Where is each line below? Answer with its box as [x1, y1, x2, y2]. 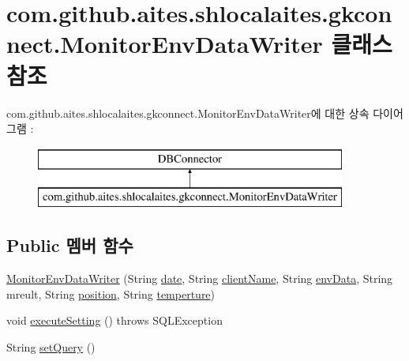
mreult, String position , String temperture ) [6, 285, 216, 302]
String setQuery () [6, 338, 96, 355]
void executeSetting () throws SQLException [6, 312, 223, 329]
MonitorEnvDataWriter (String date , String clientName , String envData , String [6, 270, 393, 287]
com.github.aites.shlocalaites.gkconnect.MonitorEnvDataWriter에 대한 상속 [6, 104, 370, 121]
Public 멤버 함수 [6, 233, 133, 258]
